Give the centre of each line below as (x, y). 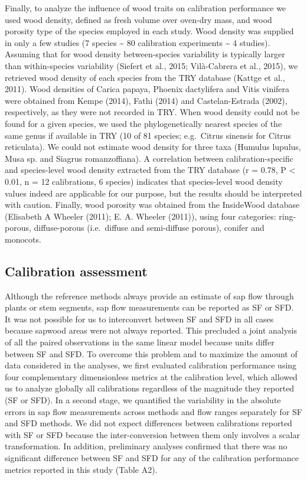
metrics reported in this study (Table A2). (81, 469)
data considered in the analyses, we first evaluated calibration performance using (151, 365)
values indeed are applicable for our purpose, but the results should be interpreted (153, 193)
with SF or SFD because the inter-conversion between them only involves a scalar (152, 434)
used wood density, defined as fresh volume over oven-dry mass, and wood (138, 19)
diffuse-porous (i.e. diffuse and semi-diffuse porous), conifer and (149, 228)
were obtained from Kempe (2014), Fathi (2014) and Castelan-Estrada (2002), (146, 100)
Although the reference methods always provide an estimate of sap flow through (149, 295)
